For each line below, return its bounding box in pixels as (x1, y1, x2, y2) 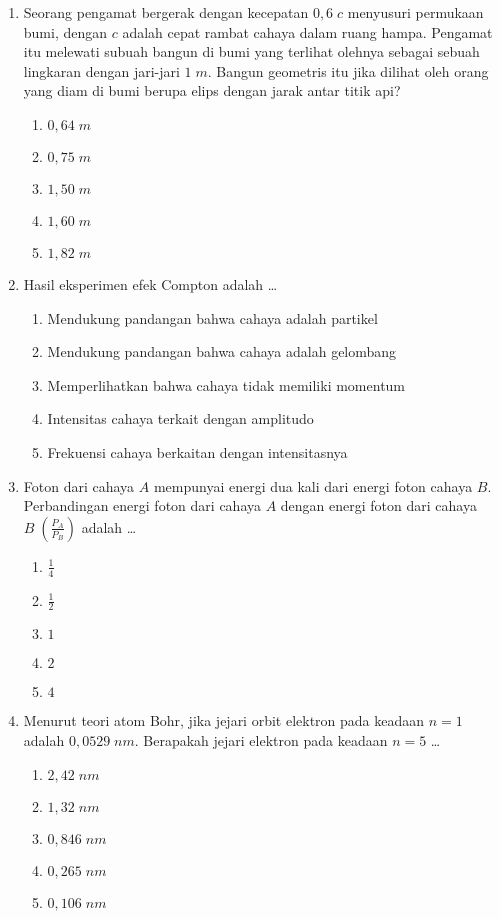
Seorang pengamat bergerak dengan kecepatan (23, 2, 309, 22)
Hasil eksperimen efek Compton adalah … (23, 273, 278, 294)
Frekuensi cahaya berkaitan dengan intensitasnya (47, 441, 348, 462)
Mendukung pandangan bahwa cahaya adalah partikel (47, 307, 378, 328)
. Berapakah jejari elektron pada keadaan (134, 729, 388, 750)
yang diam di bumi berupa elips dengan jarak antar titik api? (23, 80, 401, 101)
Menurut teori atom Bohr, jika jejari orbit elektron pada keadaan (23, 710, 425, 731)
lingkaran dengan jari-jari (23, 60, 180, 81)
